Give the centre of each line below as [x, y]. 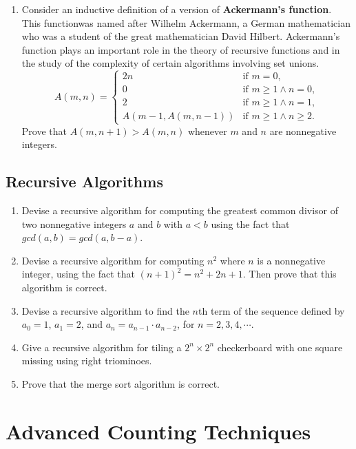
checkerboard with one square [280, 347]
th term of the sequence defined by [272, 310]
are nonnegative [303, 130]
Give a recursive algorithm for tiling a [102, 347]
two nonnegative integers [74, 223]
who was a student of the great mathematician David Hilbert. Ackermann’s [181, 36]
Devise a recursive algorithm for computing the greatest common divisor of [180, 210]
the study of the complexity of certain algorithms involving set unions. [170, 63]
